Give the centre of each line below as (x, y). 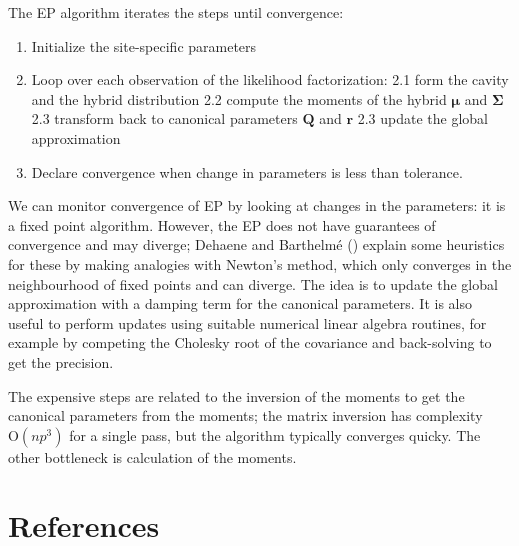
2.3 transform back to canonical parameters (164, 118)
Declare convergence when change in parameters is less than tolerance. (247, 171)
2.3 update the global (422, 118)
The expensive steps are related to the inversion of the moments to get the (236, 395)
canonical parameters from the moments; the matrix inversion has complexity (245, 415)
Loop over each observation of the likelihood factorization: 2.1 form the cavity (270, 79)
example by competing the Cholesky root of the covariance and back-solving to (250, 342)
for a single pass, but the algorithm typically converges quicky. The (275, 434)
